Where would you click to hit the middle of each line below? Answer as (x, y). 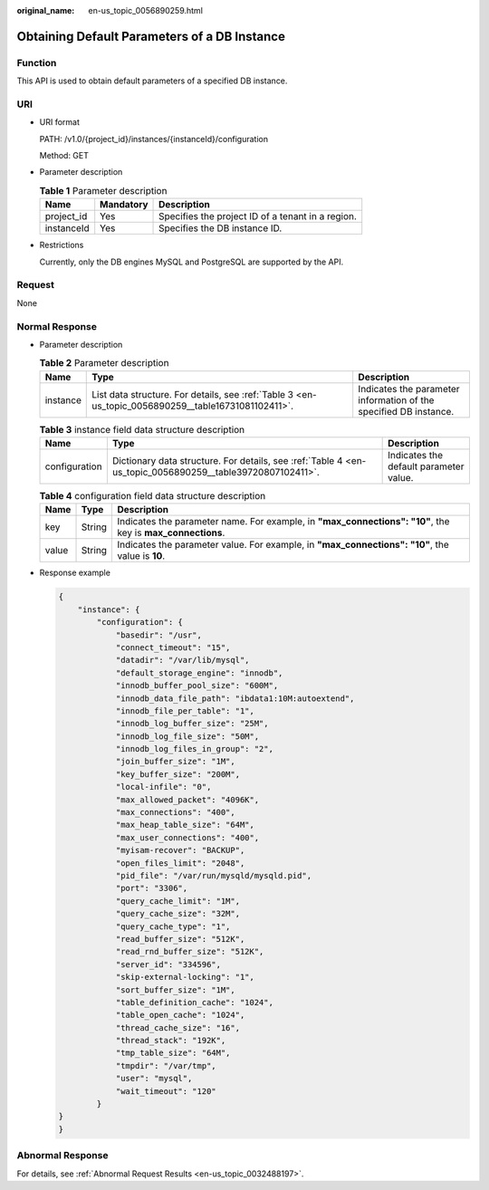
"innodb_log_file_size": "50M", (187, 736)
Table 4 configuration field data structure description (153, 496)
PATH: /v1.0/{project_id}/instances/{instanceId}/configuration (154, 139)
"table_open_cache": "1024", (180, 1015)
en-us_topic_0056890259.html (146, 10)
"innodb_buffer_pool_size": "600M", (197, 686)
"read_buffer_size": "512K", (180, 939)
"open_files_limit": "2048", (180, 863)
